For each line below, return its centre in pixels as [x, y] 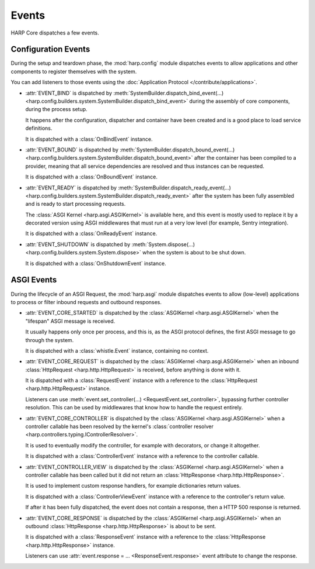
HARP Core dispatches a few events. [55, 33]
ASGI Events [34, 280]
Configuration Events [50, 49]
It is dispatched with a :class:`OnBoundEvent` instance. [91, 177]
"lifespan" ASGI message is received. [70, 321]
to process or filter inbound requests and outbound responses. [86, 302]
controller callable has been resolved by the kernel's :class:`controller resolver [120, 426]
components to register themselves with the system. [74, 71]
